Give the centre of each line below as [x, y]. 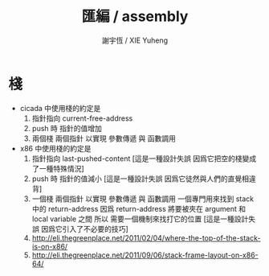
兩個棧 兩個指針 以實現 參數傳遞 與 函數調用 [104, 138]
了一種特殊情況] [58, 168]
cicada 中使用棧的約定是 [60, 108]
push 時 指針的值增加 [67, 128]
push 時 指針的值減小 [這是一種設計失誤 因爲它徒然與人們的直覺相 [140, 179]
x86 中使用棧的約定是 [55, 148]
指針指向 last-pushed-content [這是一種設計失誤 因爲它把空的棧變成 [144, 159]
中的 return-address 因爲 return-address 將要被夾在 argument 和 [139, 208]
